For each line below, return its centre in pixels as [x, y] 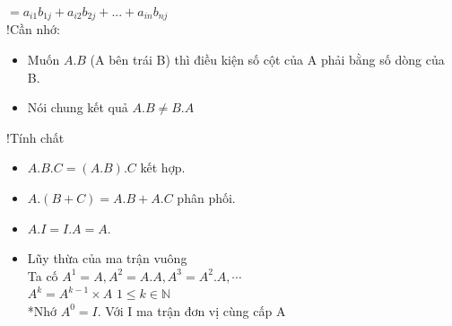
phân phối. [206, 198]
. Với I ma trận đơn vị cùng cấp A [191, 310]
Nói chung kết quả [78, 107]
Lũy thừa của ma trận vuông [107, 258]
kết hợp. [163, 167]
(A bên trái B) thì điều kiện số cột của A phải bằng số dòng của [267, 60]
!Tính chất [35, 137]
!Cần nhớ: [33, 29]
